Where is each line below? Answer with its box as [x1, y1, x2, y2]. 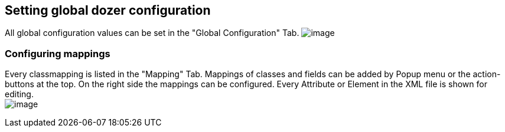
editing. [5, 89, 34, 100]
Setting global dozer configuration [5, 3, 211, 18]
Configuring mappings [5, 47, 110, 60]
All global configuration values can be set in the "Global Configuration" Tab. [5, 28, 299, 38]
